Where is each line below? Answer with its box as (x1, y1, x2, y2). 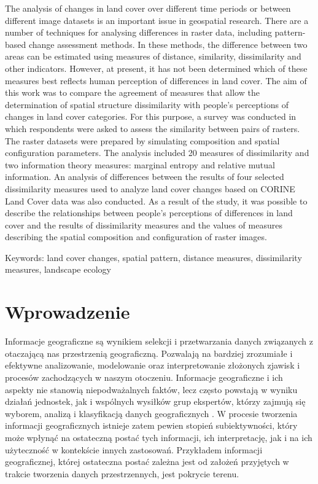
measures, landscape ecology (5, 263, 111, 276)
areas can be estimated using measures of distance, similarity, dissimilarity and (5, 50, 301, 63)
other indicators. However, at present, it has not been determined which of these (5, 61, 308, 74)
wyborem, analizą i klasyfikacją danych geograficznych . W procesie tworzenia (5, 407, 298, 420)
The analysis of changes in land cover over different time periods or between (5, 2, 291, 14)
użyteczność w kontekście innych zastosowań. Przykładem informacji (5, 443, 263, 456)
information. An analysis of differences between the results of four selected (5, 170, 284, 183)
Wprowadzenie (5, 299, 130, 324)
